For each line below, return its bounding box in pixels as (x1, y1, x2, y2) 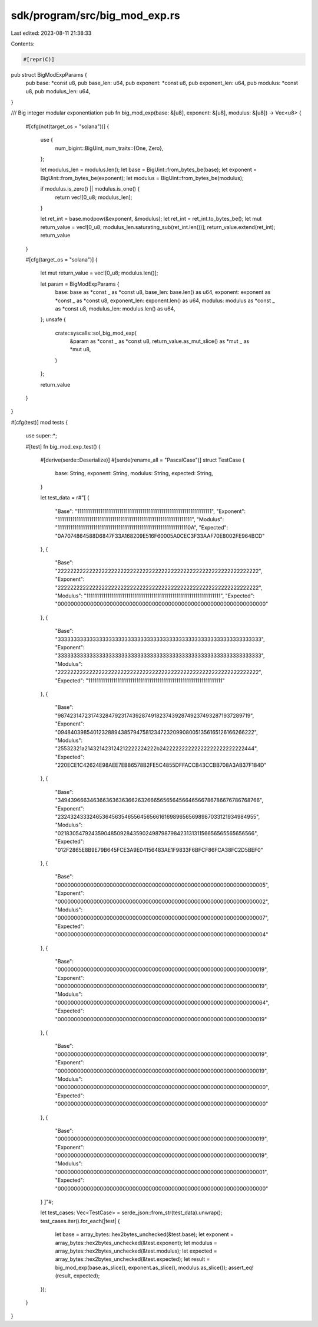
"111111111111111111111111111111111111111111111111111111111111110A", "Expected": (55, 524, 228, 531)
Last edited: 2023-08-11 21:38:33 (11, 30, 92, 37)
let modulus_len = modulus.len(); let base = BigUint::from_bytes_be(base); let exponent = (40, 166, 257, 174)
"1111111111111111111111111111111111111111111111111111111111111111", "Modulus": (55, 515, 224, 522)
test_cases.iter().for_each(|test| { (40, 1217, 120, 1224)
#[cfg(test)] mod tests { (11, 419, 68, 426)
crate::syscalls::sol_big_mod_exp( (55, 329, 137, 336)
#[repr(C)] (23, 56, 55, 63)
